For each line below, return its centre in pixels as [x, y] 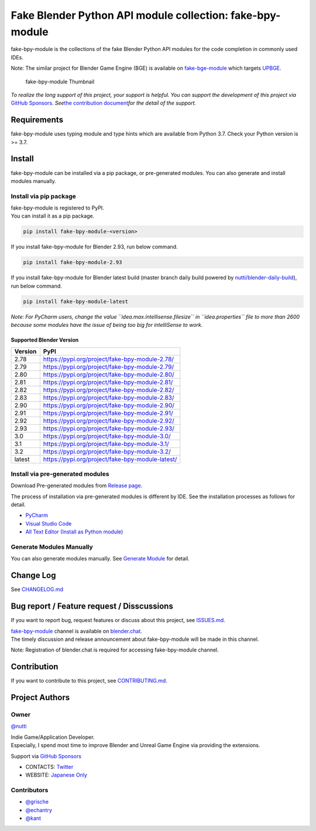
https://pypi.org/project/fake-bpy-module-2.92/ [109, 421]
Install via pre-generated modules [60, 474]
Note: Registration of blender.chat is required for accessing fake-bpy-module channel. [115, 650]
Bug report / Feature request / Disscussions [92, 607]
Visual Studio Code [49, 523]
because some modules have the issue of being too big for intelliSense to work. [107, 325]
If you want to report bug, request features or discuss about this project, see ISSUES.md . [118, 620]
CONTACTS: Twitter [49, 766]
